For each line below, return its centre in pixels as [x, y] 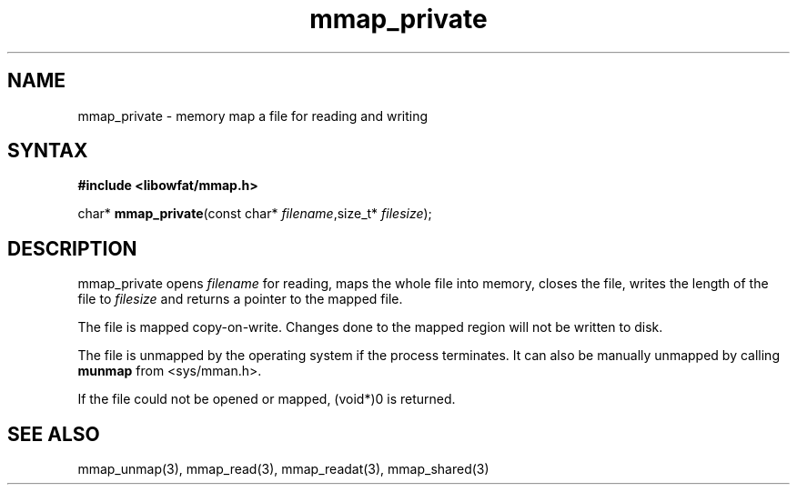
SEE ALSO [54, 434]
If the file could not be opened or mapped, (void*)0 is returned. [267, 399]
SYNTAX [48, 151]
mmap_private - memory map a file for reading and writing [253, 115]
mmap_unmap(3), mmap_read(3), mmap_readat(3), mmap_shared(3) [283, 469]
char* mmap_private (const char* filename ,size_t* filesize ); [255, 214]
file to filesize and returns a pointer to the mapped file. [240, 299]
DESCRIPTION [72, 248]
